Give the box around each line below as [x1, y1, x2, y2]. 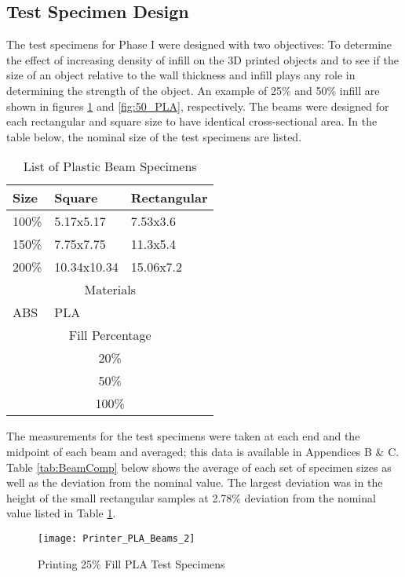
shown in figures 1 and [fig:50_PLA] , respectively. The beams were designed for [6, 97, 389, 114]
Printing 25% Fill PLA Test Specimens [38, 555, 225, 572]
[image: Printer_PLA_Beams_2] [38, 532, 195, 544]
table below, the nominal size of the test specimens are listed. [6, 128, 302, 144]
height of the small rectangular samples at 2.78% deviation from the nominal [6, 489, 376, 506]
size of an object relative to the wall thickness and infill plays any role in [6, 67, 356, 83]
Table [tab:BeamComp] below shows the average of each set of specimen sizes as [6, 458, 392, 475]
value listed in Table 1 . [6, 505, 116, 521]
